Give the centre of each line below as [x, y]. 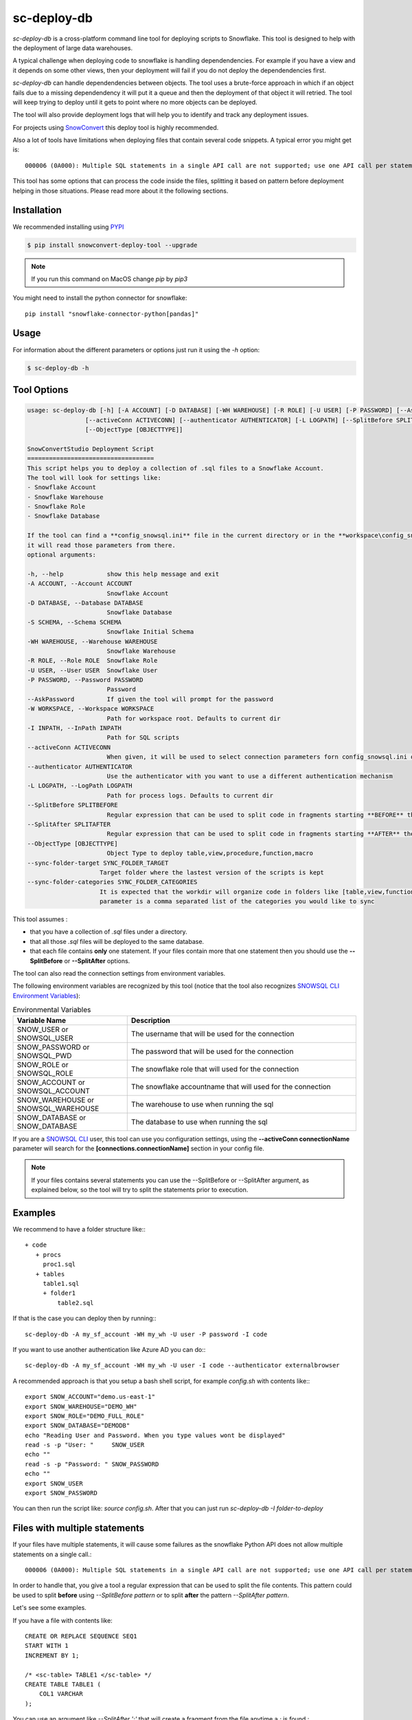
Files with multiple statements [79, 1528]
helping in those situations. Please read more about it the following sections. [121, 191]
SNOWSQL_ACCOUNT [54, 1090]
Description [151, 1020]
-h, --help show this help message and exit [123, 574]
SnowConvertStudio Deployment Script [91, 449]
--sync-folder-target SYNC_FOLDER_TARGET [98, 863]
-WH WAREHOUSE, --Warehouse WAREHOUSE [92, 641]
